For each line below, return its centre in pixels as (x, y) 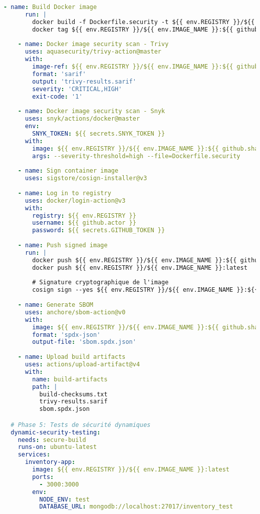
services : (34, 455)
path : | (45, 387)
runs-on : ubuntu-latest (57, 447)
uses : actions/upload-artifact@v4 (82, 364)
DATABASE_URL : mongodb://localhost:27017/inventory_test (136, 507)
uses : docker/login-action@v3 (75, 200)
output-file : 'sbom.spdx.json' (84, 342)
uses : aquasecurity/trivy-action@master (93, 52)
